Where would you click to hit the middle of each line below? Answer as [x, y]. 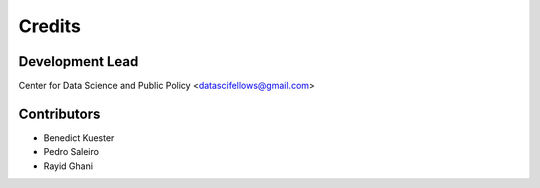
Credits [50, 26]
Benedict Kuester [79, 137]
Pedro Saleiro [71, 152]
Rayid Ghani [68, 166]
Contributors [59, 113]
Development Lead [78, 61]
